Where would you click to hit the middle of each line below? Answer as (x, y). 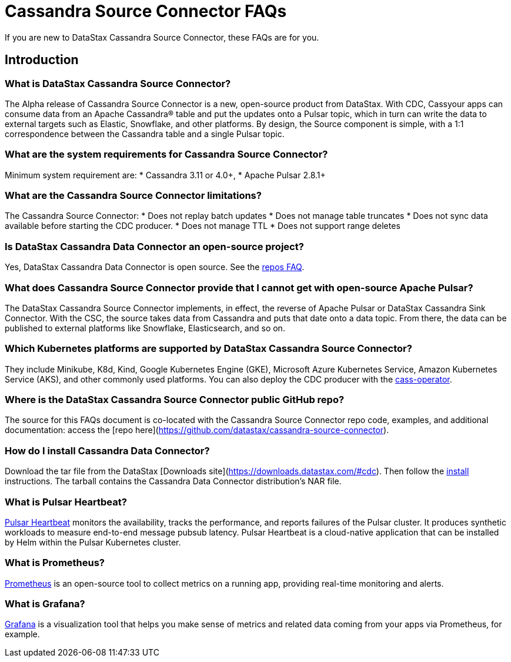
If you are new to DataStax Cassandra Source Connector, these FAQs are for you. (162, 37)
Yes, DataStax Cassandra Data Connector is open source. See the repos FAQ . (155, 267)
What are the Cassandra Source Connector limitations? (133, 196)
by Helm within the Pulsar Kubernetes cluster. (93, 542)
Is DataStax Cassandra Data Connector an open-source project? (154, 246)
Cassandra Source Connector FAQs (146, 11)
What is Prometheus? (55, 563)
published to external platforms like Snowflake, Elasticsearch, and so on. (145, 328)
